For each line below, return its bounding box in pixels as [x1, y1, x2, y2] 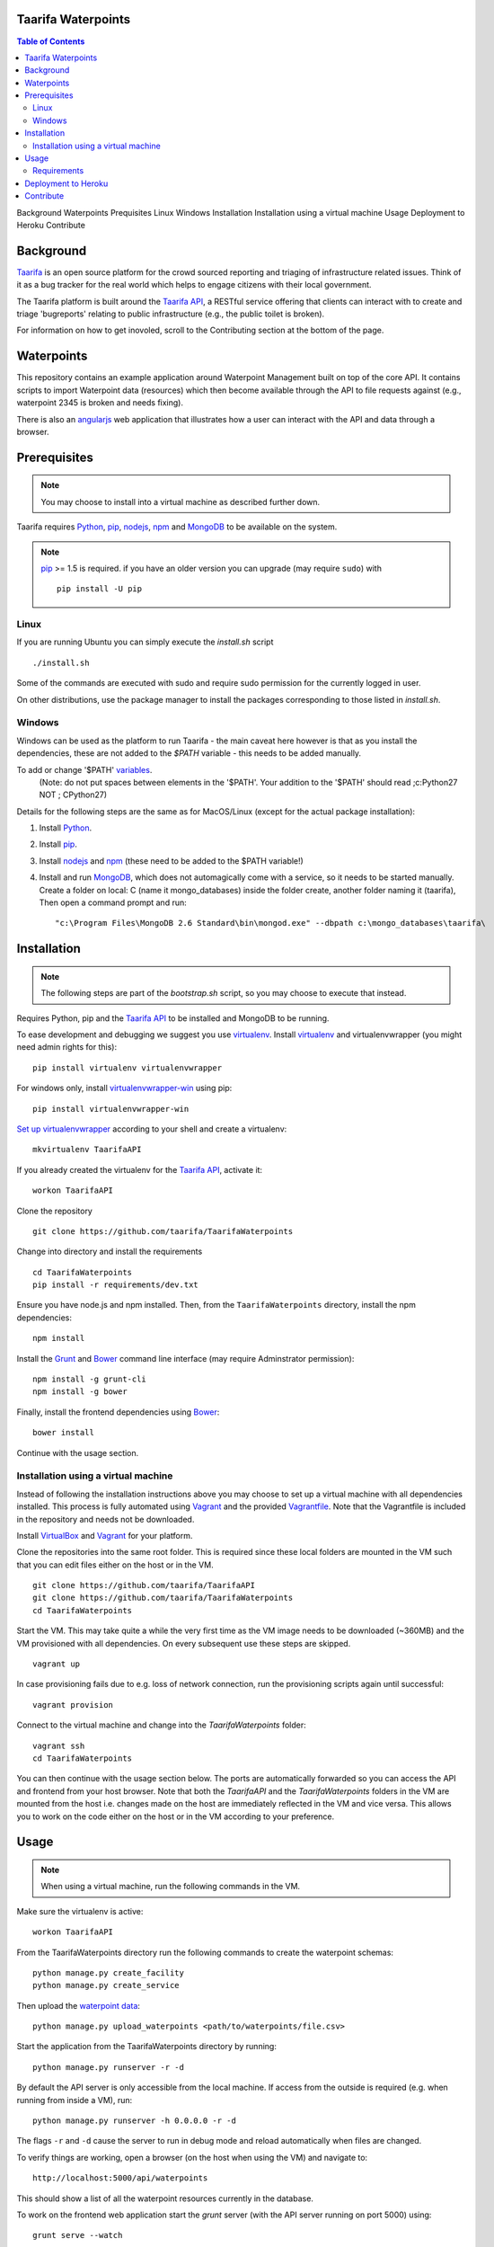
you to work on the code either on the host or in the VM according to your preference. [16, 1811, 335, 1822]
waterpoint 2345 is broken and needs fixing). [16, 397, 184, 408]
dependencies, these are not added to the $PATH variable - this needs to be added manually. [16, 748, 362, 759]
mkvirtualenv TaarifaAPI [32, 1144, 142, 1155]
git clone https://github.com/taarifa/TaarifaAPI [32, 1580, 256, 1591]
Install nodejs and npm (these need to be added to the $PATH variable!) [39, 855, 304, 866]
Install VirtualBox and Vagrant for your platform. [16, 1530, 193, 1541]
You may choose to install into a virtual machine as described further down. [40, 496, 321, 507]
